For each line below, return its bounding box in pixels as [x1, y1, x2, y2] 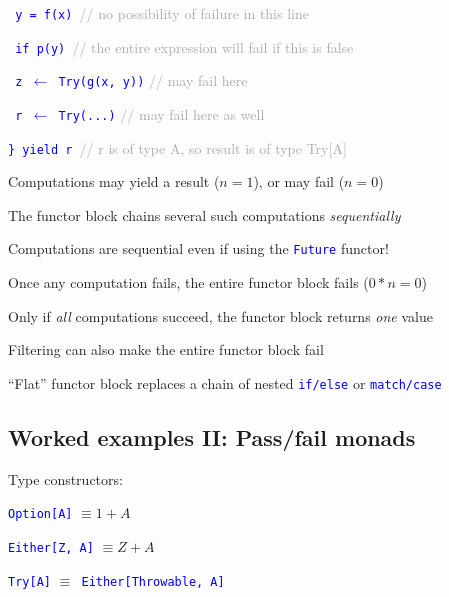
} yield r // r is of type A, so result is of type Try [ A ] [8, 137, 347, 158]
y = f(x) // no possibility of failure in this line [15, 3, 309, 23]
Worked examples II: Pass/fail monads [8, 421, 416, 452]
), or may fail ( [253, 171, 345, 192]
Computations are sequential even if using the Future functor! [8, 238, 389, 259]
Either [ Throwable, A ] [81, 574, 225, 589]
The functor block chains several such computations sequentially [8, 204, 401, 225]
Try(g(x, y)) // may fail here [58, 70, 248, 91]
